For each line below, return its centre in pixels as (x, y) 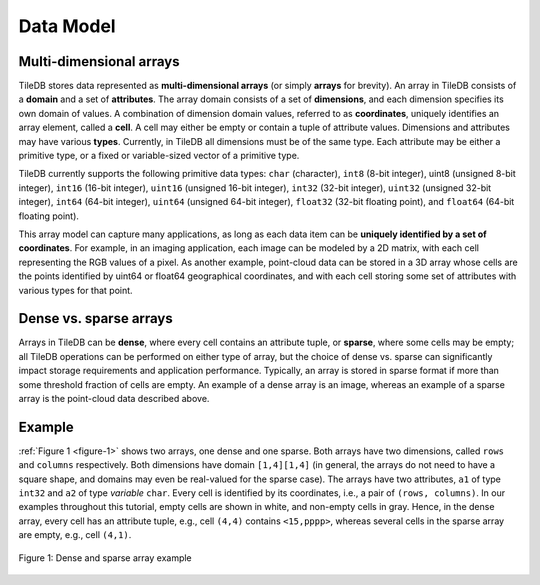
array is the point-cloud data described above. (114, 398)
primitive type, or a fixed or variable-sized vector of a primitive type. (159, 156)
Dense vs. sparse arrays (96, 318)
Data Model (67, 26)
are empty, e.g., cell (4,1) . (75, 535)
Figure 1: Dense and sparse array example (105, 557)
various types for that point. (76, 290)
